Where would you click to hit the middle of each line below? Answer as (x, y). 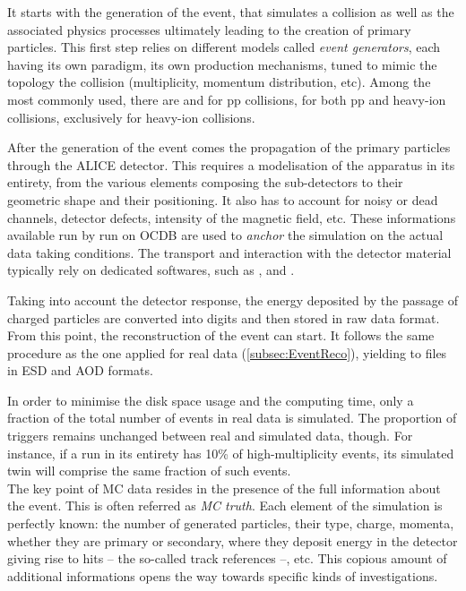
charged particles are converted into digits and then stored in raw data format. (224, 317)
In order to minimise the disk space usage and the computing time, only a (211, 400)
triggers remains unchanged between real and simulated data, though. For (210, 436)
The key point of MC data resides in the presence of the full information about (224, 488)
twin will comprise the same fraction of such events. (149, 471)
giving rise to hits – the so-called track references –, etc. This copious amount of (227, 558)
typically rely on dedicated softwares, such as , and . (151, 270)
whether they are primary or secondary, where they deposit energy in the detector (233, 540)
